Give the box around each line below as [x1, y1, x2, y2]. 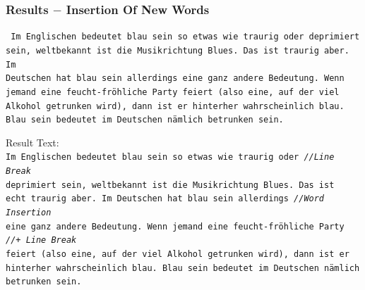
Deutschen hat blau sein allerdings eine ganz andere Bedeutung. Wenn [6, 73, 345, 84]
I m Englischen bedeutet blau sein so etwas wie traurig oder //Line [6, 152, 335, 163]
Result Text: [6, 134, 59, 149]
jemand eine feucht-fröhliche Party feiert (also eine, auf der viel [6, 87, 340, 97]
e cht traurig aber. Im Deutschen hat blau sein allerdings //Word [6, 194, 325, 204]
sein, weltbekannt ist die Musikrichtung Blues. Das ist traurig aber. [6, 45, 349, 56]
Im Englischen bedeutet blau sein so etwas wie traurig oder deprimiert [11, 32, 360, 42]
